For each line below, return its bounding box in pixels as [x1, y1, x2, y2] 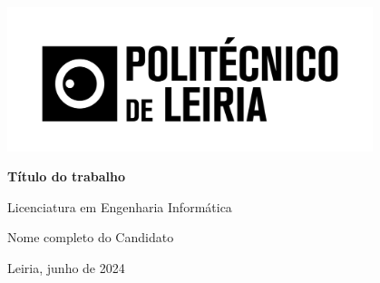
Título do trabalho [7, 167, 126, 186]
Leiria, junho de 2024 [7, 259, 125, 278]
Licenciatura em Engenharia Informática [7, 197, 232, 216]
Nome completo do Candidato [7, 228, 174, 247]
